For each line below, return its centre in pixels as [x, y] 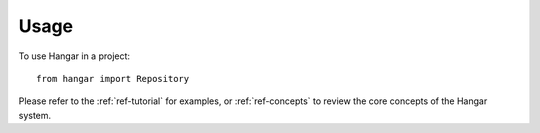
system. [35, 115]
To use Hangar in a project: [74, 56]
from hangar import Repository [113, 78]
